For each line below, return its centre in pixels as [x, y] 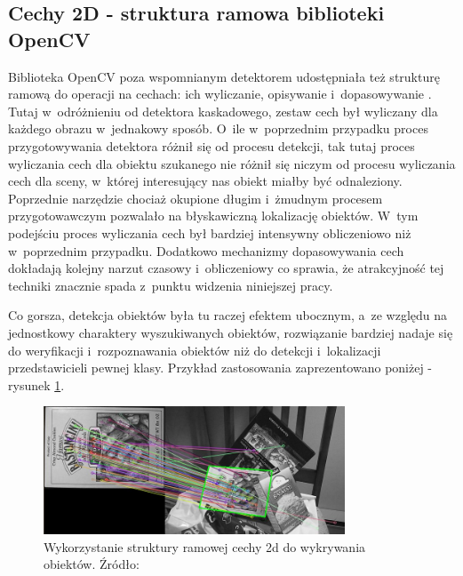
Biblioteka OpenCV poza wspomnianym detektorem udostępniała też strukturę [224, 76]
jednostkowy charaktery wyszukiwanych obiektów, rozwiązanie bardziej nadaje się [231, 332]
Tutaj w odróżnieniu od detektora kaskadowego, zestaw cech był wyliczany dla [223, 111]
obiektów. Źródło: [92, 564]
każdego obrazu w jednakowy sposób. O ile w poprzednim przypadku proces [218, 128]
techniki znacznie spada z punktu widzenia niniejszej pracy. [171, 285]
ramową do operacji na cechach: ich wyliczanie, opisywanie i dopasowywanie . [220, 94]
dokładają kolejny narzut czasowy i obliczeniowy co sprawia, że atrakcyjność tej [226, 268]
